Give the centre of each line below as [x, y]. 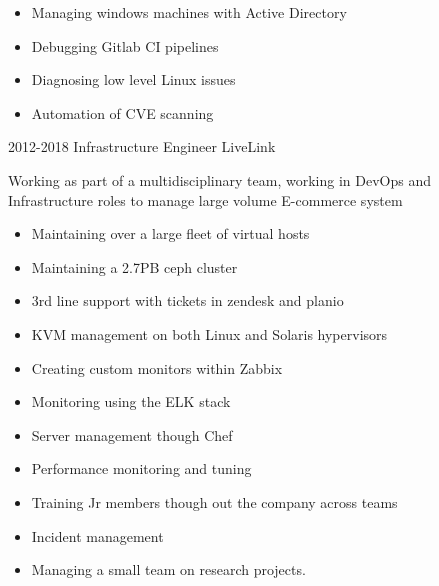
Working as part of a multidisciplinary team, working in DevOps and [219, 179]
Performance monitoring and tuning [141, 468]
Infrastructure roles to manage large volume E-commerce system [205, 199]
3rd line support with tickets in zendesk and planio [187, 300]
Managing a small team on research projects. [168, 569]
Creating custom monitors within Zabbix [157, 367]
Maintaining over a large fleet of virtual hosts [170, 233]
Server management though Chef [132, 434]
